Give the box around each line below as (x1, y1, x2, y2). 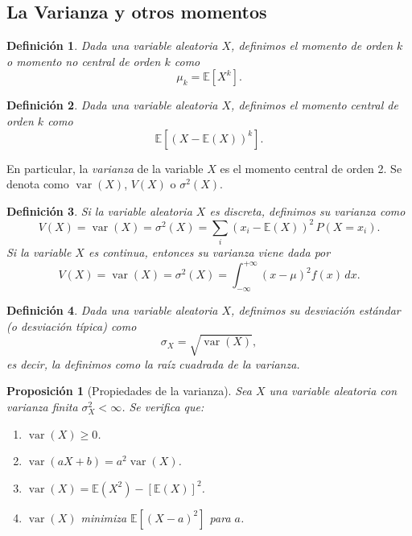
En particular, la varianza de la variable (6, 159, 204, 176)
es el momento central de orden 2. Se (220, 159, 402, 176)
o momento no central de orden (6, 52, 161, 69)
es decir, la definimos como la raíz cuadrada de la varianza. (6, 355, 300, 372)
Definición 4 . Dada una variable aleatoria (6, 302, 218, 319)
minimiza (80, 509, 127, 526)
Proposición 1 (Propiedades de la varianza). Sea (6, 382, 252, 399)
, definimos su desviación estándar (231, 302, 401, 319)
